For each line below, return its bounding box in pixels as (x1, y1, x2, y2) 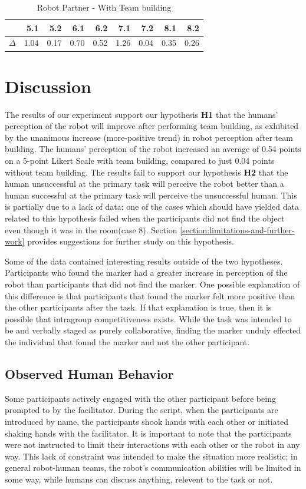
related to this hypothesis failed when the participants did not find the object (5, 212, 285, 224)
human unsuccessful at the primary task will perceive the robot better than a (5, 177, 284, 190)
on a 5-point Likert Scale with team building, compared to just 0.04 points (5, 154, 275, 167)
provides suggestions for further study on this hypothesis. (27, 235, 234, 247)
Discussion (5, 74, 91, 98)
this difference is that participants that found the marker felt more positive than (5, 289, 295, 302)
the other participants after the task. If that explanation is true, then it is (5, 301, 272, 313)
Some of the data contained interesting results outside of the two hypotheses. (5, 255, 283, 267)
